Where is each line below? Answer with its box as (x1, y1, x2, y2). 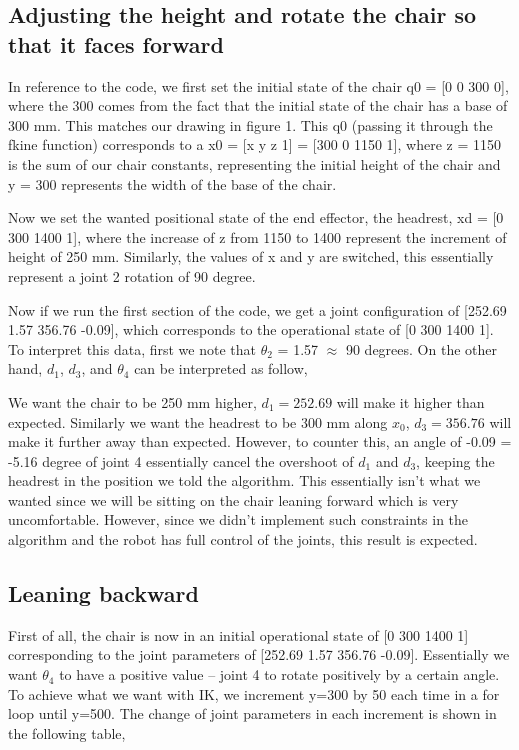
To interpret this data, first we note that (8, 338, 256, 359)
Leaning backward (8, 578, 199, 609)
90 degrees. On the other (345, 338, 497, 359)
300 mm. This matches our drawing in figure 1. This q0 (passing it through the (8, 114, 493, 135)
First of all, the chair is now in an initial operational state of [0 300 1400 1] (8, 624, 469, 645)
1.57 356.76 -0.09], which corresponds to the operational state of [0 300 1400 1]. (8, 319, 494, 340)
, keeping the (416, 450, 495, 471)
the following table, (8, 722, 126, 743)
